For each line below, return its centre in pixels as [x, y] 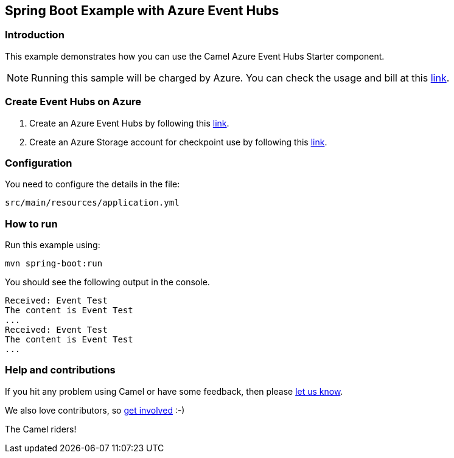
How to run [31, 224]
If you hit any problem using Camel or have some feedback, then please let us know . [174, 391]
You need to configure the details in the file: [93, 184]
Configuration [39, 163]
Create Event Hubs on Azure [73, 102]
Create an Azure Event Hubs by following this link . [129, 123]
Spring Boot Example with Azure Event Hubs [142, 11]
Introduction [35, 35]
